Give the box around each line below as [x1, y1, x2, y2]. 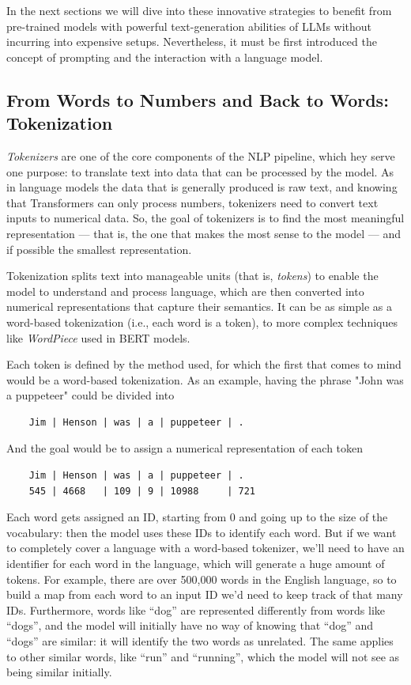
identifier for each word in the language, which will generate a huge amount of [6, 555, 385, 572]
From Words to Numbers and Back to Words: [6, 87, 389, 112]
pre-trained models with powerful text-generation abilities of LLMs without [6, 17, 372, 34]
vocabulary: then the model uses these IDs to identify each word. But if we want [6, 524, 397, 540]
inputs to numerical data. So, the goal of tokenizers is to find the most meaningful [6, 210, 405, 226]
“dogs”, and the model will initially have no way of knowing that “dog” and [6, 617, 374, 634]
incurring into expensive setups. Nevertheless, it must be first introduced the [6, 33, 377, 50]
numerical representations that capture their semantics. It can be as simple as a [6, 298, 392, 315]
